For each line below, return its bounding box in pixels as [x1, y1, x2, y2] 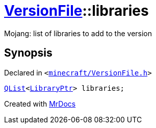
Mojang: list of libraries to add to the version [4, 29, 152, 38]
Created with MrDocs [4, 99, 76, 108]
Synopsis [4, 46, 53, 60]
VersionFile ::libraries [4, 2, 149, 19]
